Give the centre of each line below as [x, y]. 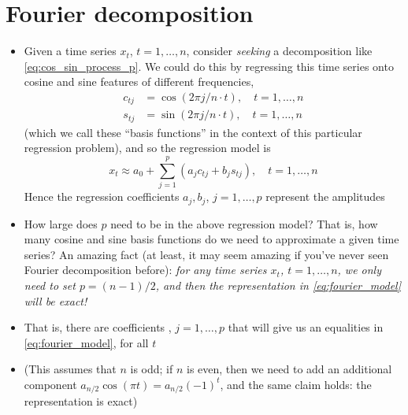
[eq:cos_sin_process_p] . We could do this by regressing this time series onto [209, 66]
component [50, 384]
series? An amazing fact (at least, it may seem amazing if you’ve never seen [206, 254]
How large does [61, 223]
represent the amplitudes [325, 196]
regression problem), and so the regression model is [147, 148]
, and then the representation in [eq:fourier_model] [278, 285]
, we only [359, 270]
